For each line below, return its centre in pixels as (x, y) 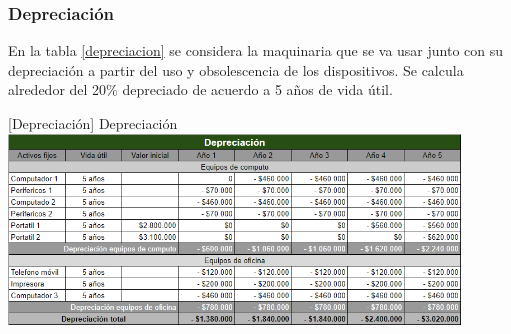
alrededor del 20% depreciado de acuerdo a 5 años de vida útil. (200, 89)
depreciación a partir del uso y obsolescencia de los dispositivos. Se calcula (236, 69)
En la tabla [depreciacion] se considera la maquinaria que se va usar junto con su (256, 50)
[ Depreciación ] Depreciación (93, 123)
